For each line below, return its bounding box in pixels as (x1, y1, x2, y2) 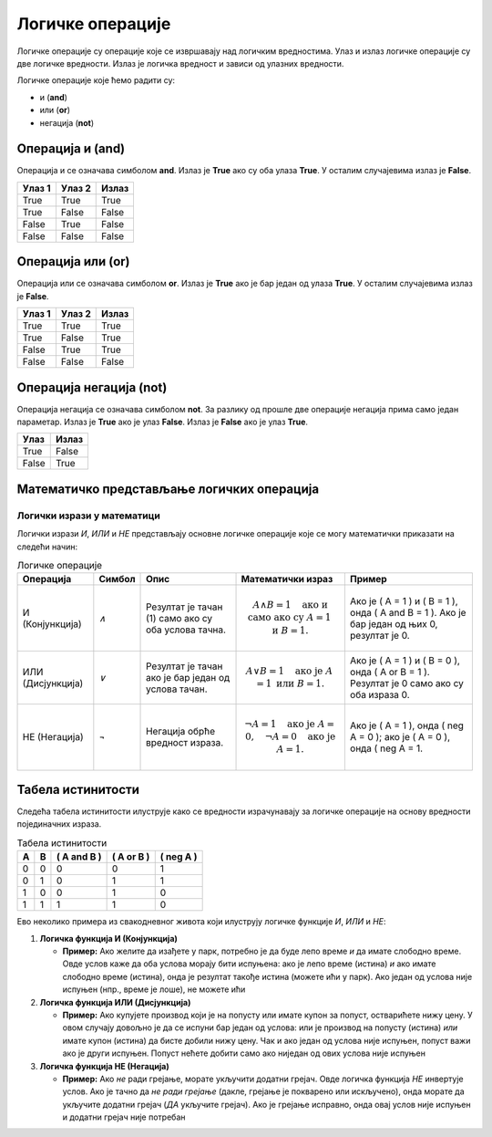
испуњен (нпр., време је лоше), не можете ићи (62, 984, 246, 995)
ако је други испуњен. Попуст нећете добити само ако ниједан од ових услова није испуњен (62, 1048, 425, 1059)
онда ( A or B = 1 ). (349, 665, 430, 678)
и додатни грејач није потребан (62, 1111, 186, 1122)
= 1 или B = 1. (256, 677, 325, 689)
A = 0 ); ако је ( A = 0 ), (349, 731, 451, 744)
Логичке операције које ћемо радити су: (16, 75, 176, 86)
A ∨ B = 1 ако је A (246, 664, 333, 677)
